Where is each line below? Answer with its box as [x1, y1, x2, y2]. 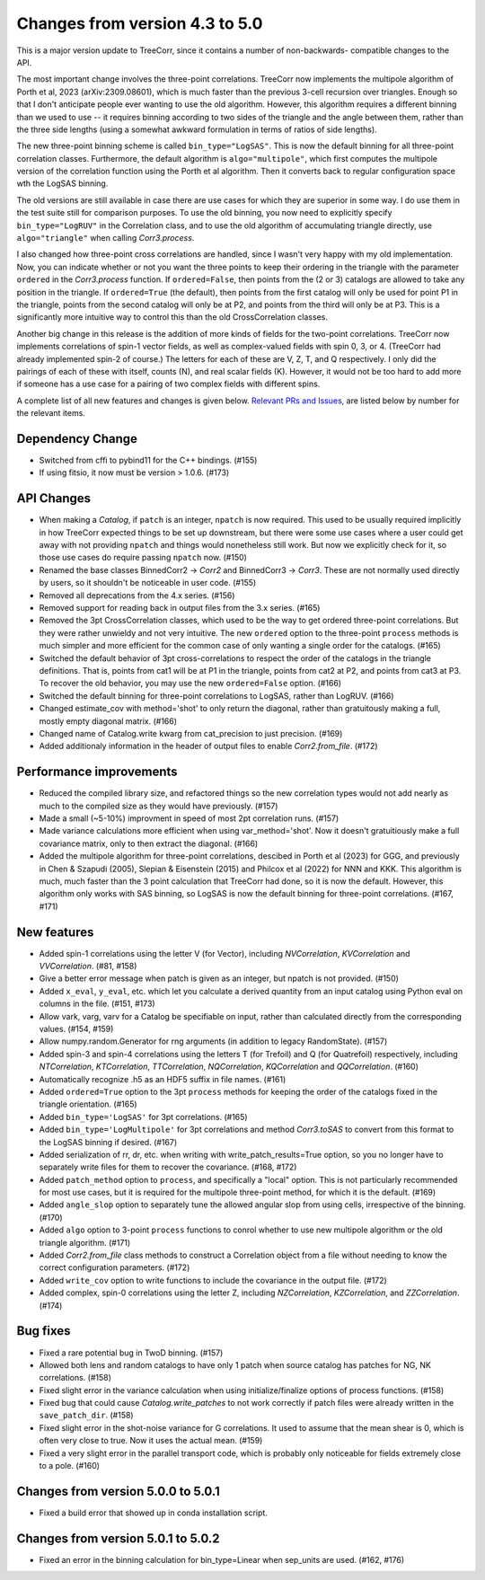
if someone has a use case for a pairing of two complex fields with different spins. [16, 378, 321, 390]
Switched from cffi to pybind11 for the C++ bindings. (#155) [39, 455, 258, 465]
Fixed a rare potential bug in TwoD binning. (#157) [39, 1347, 224, 1358]
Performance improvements [16, 764, 179, 780]
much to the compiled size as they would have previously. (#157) [39, 800, 278, 811]
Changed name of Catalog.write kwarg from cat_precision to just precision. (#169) [39, 728, 343, 738]
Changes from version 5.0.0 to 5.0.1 [16, 1483, 220, 1499]
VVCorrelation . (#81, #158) [39, 961, 137, 972]
